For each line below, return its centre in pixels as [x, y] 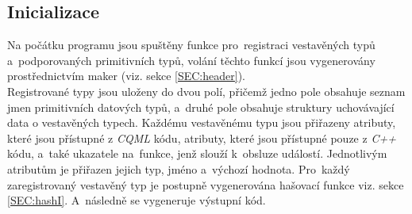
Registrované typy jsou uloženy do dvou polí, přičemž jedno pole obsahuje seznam [206, 91]
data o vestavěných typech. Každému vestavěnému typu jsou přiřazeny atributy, [202, 122]
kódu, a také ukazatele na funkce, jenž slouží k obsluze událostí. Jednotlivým [197, 153]
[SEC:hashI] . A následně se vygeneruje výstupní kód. [137, 200]
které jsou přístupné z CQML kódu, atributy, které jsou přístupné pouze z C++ [202, 138]
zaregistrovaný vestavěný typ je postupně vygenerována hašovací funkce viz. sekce [206, 184]
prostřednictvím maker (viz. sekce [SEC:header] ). [126, 76]
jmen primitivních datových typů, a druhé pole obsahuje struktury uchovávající [201, 107]
